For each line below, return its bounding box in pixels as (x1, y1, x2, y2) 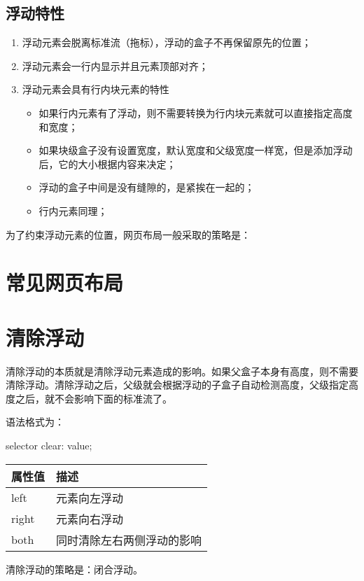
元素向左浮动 (56, 489, 124, 506)
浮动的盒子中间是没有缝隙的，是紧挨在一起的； (38, 180, 255, 195)
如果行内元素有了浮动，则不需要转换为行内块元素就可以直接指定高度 (38, 105, 353, 120)
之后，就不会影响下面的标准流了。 (15, 391, 172, 405)
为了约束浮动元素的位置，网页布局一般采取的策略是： (6, 227, 251, 241)
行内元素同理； (38, 203, 108, 218)
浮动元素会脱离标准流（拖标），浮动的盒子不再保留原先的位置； (22, 35, 311, 50)
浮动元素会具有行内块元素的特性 (22, 82, 169, 97)
